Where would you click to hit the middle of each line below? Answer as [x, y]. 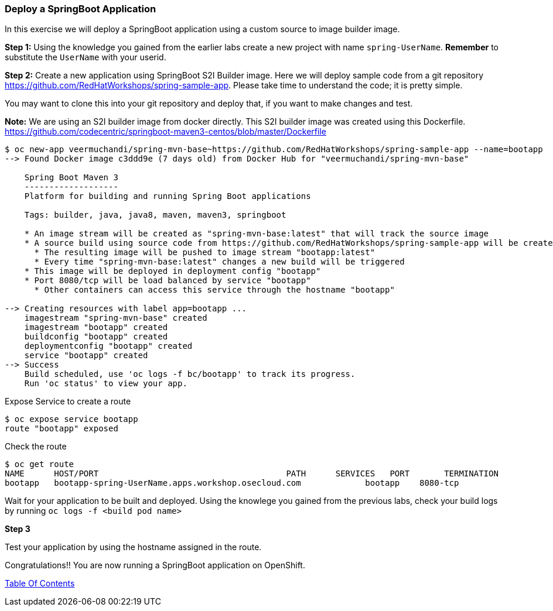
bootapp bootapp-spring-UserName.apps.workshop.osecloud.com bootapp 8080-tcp [232, 483]
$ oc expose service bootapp [71, 419]
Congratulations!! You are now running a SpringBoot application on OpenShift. [155, 565]
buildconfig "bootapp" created [96, 337]
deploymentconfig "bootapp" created [108, 346]
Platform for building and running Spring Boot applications [168, 196]
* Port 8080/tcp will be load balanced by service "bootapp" [168, 281]
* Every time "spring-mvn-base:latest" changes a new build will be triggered [219, 262]
